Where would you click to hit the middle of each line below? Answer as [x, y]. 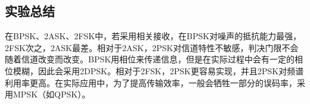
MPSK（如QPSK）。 [52, 94]
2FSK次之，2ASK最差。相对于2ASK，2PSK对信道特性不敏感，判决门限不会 [152, 47]
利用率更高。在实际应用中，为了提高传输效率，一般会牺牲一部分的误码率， [151, 82]
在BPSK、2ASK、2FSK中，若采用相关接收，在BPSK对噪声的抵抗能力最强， [153, 36]
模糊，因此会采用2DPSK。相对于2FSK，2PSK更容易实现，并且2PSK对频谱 [158, 70]
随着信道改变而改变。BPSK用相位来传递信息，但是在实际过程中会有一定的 [150, 59]
